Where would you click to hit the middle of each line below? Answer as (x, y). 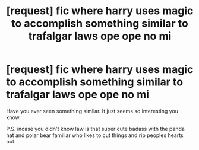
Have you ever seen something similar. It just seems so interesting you (92, 111)
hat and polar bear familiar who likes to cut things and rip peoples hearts (95, 135)
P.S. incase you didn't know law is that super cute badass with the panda (96, 129)
